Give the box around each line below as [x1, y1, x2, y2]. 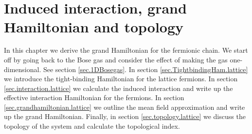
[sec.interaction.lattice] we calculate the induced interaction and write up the [4, 83, 233, 93]
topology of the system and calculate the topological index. [4, 121, 180, 131]
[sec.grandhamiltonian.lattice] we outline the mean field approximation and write [4, 102, 245, 112]
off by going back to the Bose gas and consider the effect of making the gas [4, 54, 228, 64]
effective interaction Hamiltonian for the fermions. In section [4, 92, 184, 103]
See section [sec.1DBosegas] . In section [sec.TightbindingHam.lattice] [43, 64, 248, 74]
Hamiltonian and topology [4, 17, 184, 37]
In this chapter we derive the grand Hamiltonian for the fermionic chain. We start [4, 45, 248, 55]
